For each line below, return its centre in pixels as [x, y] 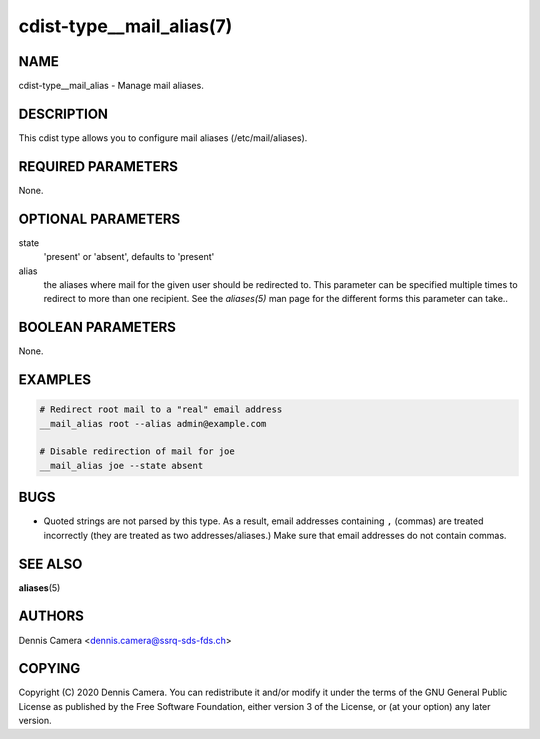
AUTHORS [51, 616]
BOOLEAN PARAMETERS [97, 327]
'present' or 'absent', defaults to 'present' [129, 257]
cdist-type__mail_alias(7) [125, 26]
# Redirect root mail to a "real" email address [161, 409]
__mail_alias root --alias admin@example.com [153, 423]
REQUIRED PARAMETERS [98, 166]
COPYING [49, 668]
